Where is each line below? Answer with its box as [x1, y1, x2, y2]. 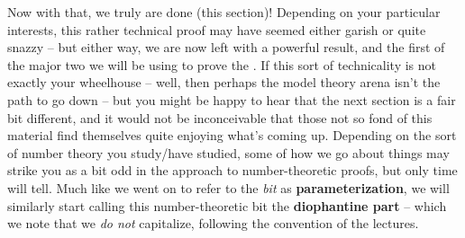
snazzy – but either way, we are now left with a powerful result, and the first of [7, 38, 445, 57]
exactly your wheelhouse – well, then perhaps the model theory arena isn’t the [7, 73, 441, 92]
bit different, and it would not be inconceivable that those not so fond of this [7, 108, 433, 127]
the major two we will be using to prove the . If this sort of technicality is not [7, 55, 436, 74]
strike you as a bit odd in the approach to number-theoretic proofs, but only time [7, 161, 458, 180]
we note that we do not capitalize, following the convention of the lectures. [7, 214, 419, 233]
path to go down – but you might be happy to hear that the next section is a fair [7, 90, 456, 109]
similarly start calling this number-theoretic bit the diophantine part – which [7, 196, 447, 215]
